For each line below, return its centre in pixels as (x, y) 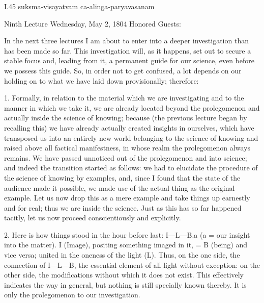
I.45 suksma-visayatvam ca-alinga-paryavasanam (79, 6)
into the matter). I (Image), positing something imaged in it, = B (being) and (126, 245)
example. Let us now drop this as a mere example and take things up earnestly (127, 198)
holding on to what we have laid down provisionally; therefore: (101, 80)
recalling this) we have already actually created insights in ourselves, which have (129, 127)
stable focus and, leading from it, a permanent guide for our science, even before (129, 60)
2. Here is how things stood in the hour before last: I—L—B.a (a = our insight (127, 234)
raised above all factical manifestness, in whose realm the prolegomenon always (127, 148)
